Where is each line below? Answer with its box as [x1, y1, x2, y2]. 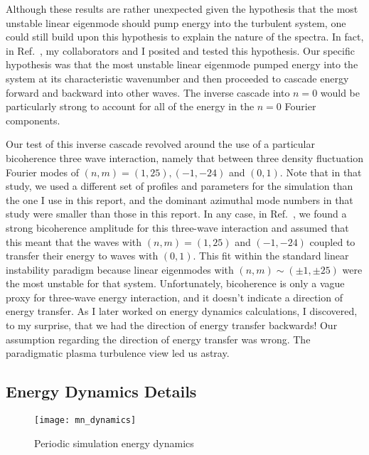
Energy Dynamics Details [6, 380, 197, 402]
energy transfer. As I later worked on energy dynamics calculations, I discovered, [6, 304, 358, 318]
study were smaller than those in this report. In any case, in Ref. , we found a [6, 206, 347, 221]
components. [6, 112, 60, 127]
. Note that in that [279, 164, 362, 179]
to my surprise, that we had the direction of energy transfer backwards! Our [6, 318, 338, 333]
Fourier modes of [6, 164, 80, 179]
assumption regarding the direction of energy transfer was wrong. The [6, 331, 311, 346]
